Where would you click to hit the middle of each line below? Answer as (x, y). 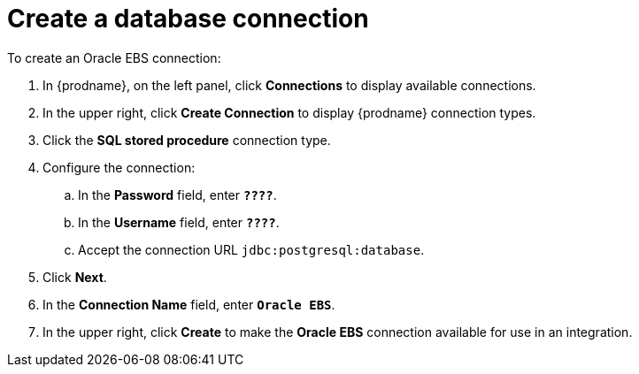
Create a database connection (188, 19)
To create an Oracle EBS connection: (114, 57)
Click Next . (75, 277)
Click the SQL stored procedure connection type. (187, 140)
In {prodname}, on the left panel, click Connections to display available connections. (289, 85)
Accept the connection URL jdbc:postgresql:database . (251, 249)
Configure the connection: (119, 167)
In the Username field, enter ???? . (179, 222)
